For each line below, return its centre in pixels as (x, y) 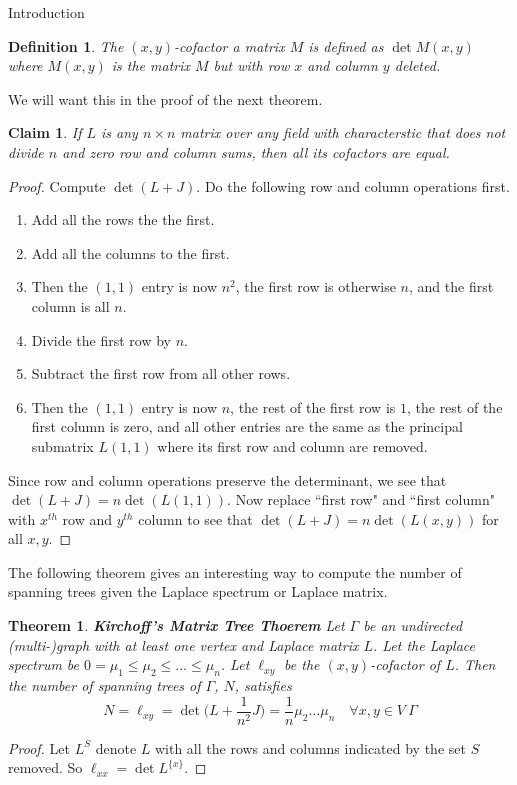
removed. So (45, 767)
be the (302, 664)
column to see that (195, 518)
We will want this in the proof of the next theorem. (165, 98)
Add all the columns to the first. (130, 252)
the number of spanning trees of (104, 685)
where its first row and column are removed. (292, 445)
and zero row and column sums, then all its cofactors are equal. (256, 151)
